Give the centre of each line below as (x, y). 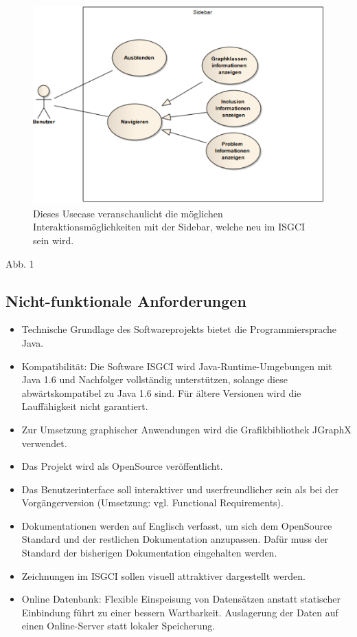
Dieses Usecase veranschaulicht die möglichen (128, 213)
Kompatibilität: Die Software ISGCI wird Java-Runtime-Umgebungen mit (177, 366)
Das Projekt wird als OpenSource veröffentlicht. (122, 466)
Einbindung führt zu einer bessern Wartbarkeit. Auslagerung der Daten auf (180, 612)
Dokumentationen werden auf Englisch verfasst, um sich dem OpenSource (177, 525)
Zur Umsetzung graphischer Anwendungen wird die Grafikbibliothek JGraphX (186, 429)
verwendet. (44, 443)
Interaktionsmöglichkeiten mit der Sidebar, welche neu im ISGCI (169, 227)
